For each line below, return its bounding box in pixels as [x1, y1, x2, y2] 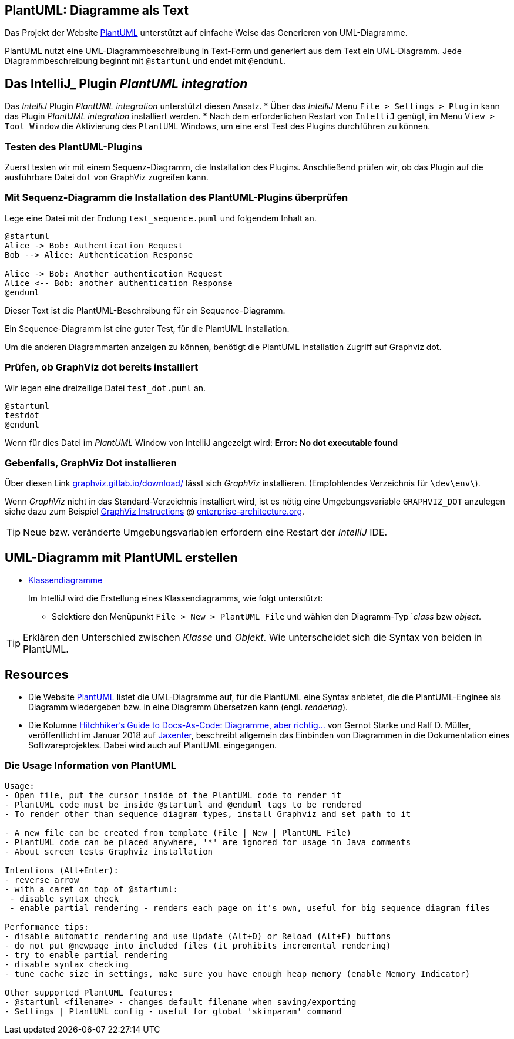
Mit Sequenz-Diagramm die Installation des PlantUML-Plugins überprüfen [5, 191, 348, 204]
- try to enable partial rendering [5, 950, 169, 960]
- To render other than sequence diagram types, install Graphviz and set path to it [5, 809, 411, 819]
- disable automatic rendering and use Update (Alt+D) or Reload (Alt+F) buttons [5, 931, 391, 941]
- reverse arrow [5, 875, 79, 885]
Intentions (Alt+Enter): [5, 865, 119, 875]
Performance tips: [5, 922, 89, 932]
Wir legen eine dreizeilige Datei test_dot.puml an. [5, 382, 206, 393]
